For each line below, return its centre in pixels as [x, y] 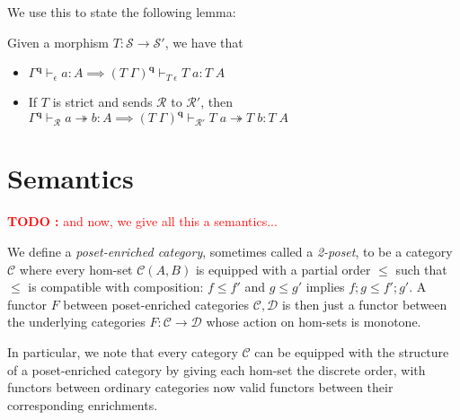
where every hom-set [76, 269]
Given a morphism [58, 42]
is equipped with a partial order [283, 269]
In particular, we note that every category [123, 351]
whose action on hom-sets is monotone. [314, 322]
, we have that [204, 42]
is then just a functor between [364, 304]
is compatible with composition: [116, 287]
